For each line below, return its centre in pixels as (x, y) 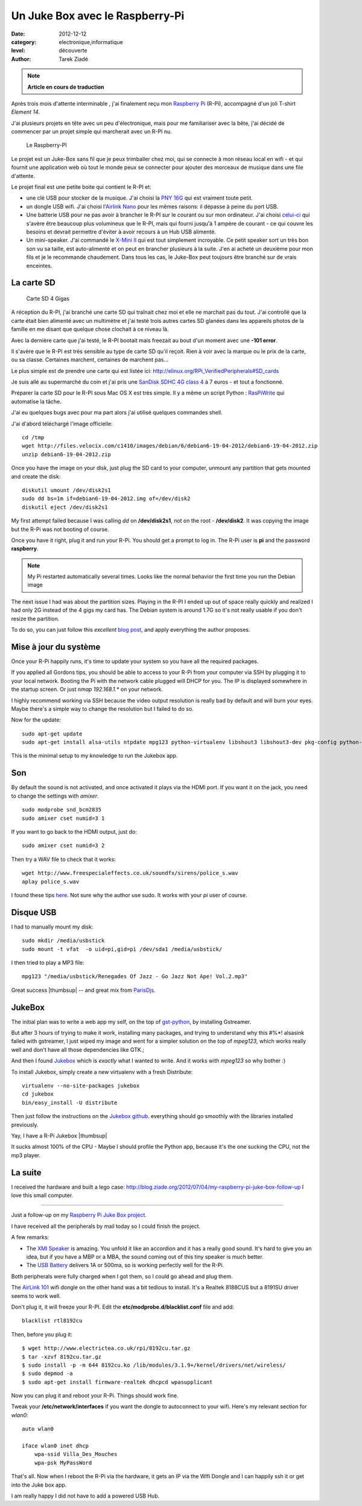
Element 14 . (26, 112)
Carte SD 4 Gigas (48, 298)
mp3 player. (26, 1155)
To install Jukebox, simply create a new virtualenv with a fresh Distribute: (102, 1072)
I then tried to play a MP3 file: (48, 962)
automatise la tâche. (36, 401)
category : (24, 42)
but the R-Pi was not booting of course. (60, 529)
